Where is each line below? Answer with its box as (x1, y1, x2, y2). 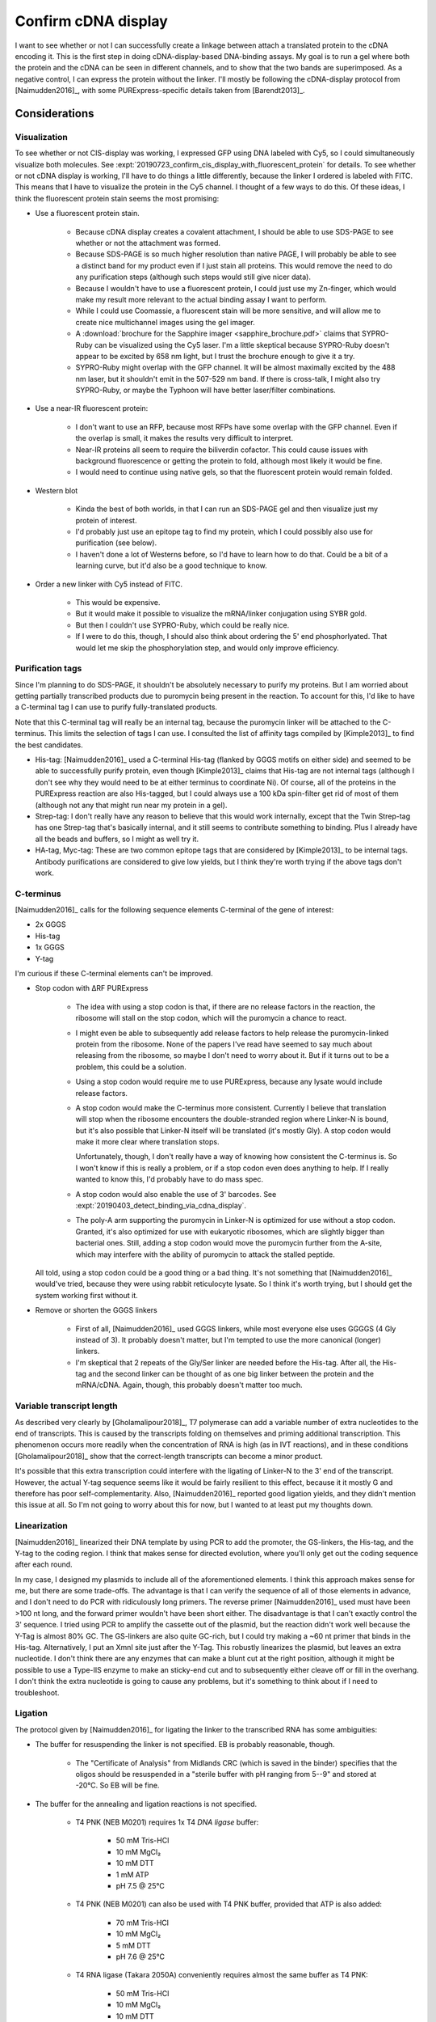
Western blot (35, 485, 78, 495)
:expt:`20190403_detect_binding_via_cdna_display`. (75, 1201, 246, 1211)
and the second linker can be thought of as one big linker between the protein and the (88, 1369, 375, 1379)
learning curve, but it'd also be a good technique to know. (75, 560, 267, 570)
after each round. (15, 1559, 73, 1569)
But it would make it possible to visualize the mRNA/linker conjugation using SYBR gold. (75, 609, 367, 619)
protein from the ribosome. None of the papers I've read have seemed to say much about (75, 1039, 373, 1049)
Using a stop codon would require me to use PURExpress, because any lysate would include (75, 1077, 383, 1087)
